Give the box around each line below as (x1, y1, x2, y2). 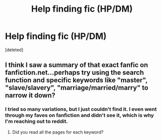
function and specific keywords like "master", (5, 76, 148, 85)
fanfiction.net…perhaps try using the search (5, 69, 144, 77)
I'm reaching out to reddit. (5, 118, 68, 125)
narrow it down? (5, 91, 56, 100)
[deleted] (5, 47, 23, 52)
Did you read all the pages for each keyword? (12, 129, 104, 135)
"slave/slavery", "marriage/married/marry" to (5, 84, 149, 92)
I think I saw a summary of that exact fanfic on (5, 61, 148, 69)
